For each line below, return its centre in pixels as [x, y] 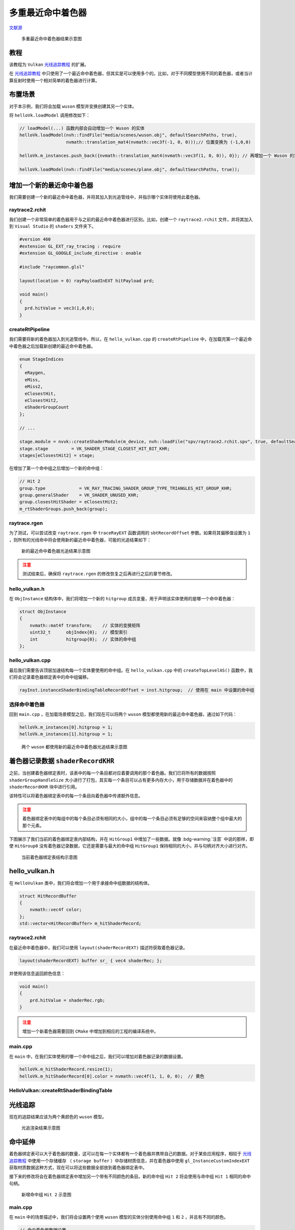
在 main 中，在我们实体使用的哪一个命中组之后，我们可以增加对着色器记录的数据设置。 [97, 1056]
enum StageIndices [42, 359]
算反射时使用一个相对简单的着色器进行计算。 [54, 80]
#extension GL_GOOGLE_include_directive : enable [80, 253]
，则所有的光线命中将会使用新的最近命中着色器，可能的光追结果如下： [80, 540]
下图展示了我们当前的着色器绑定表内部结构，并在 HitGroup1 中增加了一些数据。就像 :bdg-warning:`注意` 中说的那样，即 [132, 839]
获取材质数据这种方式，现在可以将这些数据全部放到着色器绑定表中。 [78, 1168]
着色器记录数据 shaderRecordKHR [62, 761]
